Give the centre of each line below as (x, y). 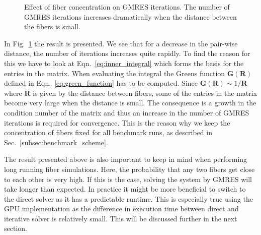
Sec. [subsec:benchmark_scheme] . (56, 142)
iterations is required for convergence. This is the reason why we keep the (117, 122)
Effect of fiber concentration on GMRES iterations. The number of (127, 7)
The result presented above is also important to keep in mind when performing (126, 159)
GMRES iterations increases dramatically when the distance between (130, 16)
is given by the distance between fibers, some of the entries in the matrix (145, 93)
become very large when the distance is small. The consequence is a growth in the (130, 103)
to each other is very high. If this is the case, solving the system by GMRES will (128, 179)
